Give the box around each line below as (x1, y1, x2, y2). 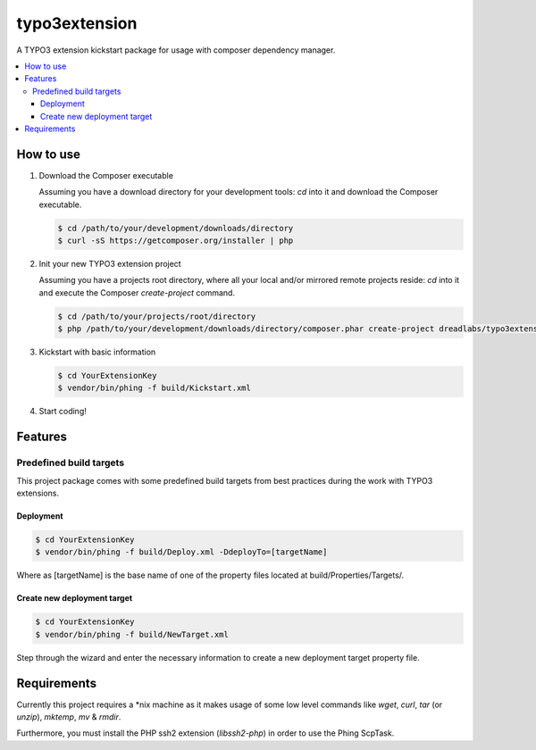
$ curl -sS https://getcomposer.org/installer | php (57, 235, 294, 246)
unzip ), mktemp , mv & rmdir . (16, 712, 121, 722)
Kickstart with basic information (38, 346, 156, 357)
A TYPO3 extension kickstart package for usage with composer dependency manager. (16, 45, 336, 55)
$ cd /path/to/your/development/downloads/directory (57, 223, 294, 233)
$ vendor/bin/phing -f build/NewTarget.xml (35, 629, 230, 639)
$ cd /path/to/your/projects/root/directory (57, 311, 256, 321)
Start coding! (38, 406, 87, 417)
